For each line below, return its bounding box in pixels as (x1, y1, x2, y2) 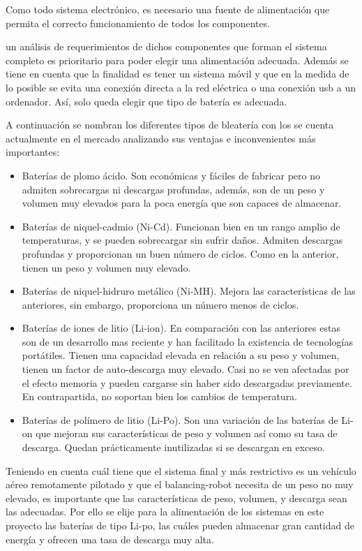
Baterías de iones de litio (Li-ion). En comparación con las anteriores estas (22, 321, 340, 335)
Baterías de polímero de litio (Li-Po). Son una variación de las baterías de (22, 412, 338, 427)
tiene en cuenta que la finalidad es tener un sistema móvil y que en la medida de (6, 66, 349, 81)
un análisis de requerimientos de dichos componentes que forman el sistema (6, 39, 327, 54)
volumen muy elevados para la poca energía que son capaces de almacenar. (22, 196, 342, 210)
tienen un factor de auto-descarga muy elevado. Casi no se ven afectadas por (22, 362, 349, 376)
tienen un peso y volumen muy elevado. (22, 260, 191, 274)
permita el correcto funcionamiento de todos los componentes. (6, 15, 271, 30)
